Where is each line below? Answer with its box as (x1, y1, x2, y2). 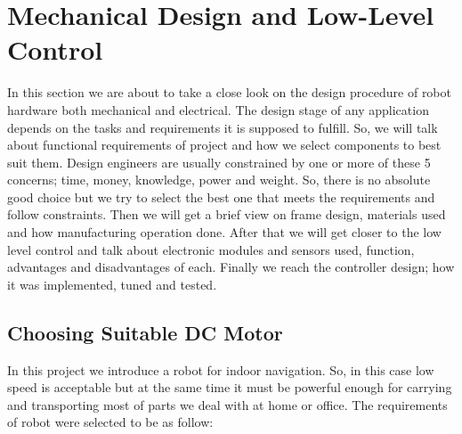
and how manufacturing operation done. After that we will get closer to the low (7, 223, 442, 242)
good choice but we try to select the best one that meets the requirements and (7, 187, 435, 206)
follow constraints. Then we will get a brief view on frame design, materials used (7, 205, 446, 224)
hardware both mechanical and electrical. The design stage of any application (7, 100, 429, 119)
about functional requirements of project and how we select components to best (7, 135, 442, 154)
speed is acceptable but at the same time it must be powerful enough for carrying (7, 378, 452, 397)
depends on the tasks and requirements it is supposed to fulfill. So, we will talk (7, 118, 438, 136)
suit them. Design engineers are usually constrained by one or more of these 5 (7, 152, 431, 171)
